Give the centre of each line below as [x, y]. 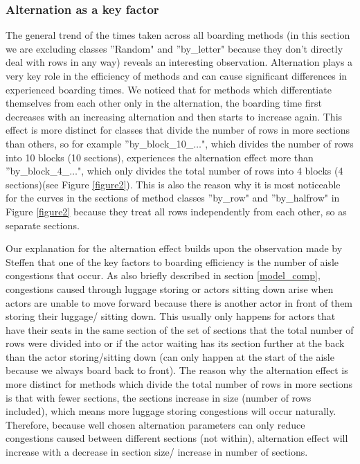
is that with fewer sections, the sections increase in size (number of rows [159, 397]
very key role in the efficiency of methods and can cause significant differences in [177, 75]
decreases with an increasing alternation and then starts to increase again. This [174, 116]
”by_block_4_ [38, 171]
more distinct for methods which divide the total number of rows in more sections [179, 384]
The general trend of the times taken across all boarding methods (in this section [178, 35]
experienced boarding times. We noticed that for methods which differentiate [169, 89]
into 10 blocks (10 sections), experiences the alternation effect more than [160, 157]
